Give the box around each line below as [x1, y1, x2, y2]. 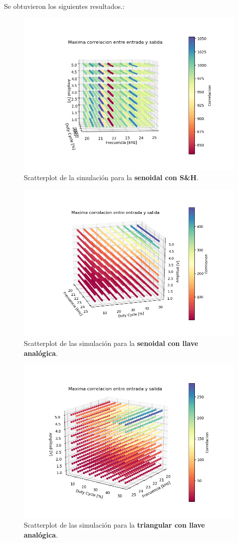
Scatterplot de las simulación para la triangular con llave [24, 520, 205, 530]
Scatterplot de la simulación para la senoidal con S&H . [24, 172, 199, 183]
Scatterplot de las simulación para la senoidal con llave [24, 338, 198, 348]
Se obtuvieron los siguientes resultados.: [4, 1, 125, 11]
